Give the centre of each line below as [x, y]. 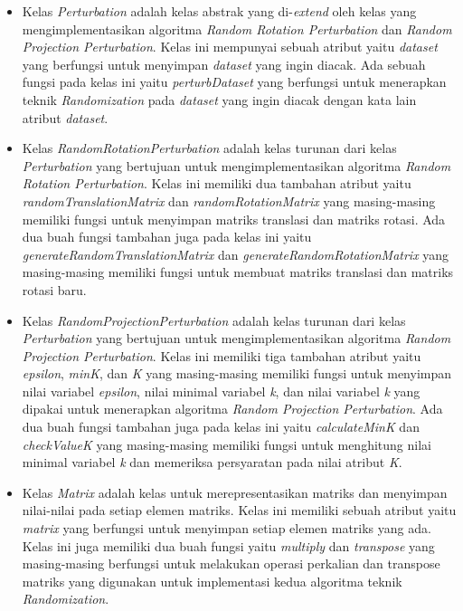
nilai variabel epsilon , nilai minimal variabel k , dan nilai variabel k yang [221, 391]
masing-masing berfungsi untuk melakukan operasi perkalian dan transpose [231, 563]
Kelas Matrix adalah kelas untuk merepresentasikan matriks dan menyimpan [235, 492]
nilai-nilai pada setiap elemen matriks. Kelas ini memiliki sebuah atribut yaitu [239, 510]
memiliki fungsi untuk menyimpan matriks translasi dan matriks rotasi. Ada [234, 219]
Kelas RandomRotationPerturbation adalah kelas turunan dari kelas [209, 148]
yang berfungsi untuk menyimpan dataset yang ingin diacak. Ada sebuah [224, 64]
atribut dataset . [65, 117]
